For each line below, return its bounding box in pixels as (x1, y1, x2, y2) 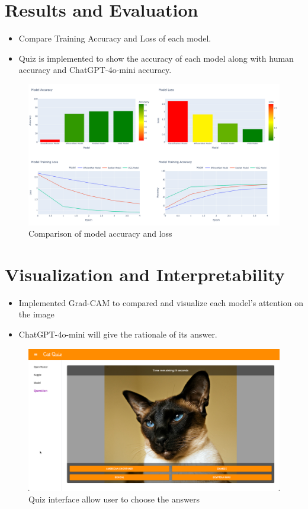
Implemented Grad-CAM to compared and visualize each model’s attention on (18, 296, 303, 308)
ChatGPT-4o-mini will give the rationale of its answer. (18, 328, 217, 341)
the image (18, 308, 54, 320)
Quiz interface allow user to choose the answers (28, 493, 200, 505)
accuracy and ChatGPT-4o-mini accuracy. (18, 63, 172, 76)
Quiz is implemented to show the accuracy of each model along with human (18, 52, 294, 64)
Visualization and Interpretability (5, 262, 285, 286)
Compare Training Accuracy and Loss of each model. (18, 32, 211, 44)
